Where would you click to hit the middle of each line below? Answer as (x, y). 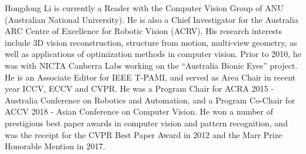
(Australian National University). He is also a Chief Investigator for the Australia (152, 19)
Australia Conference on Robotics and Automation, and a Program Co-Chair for (150, 100)
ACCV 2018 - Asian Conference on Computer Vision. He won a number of (139, 111)
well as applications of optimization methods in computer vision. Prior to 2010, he (153, 54)
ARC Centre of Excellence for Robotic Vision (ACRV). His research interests (144, 31)
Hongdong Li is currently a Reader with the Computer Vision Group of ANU (144, 8)
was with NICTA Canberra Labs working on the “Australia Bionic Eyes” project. (151, 65)
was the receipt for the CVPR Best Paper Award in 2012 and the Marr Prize (144, 134)
